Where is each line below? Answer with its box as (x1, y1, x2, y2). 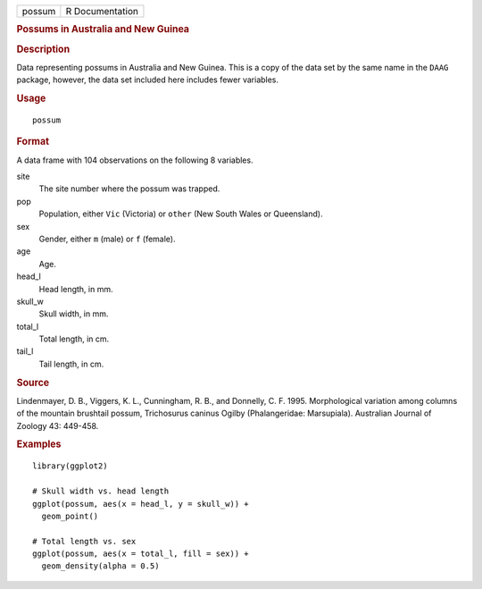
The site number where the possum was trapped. (38, 183, 220, 194)
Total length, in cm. (38, 333, 110, 344)
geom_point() (41, 510, 99, 521)
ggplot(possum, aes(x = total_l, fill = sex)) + (32, 549, 249, 559)
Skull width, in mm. (38, 308, 109, 319)
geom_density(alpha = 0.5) (41, 561, 160, 571)
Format (16, 135, 49, 147)
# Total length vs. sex (32, 536, 137, 546)
